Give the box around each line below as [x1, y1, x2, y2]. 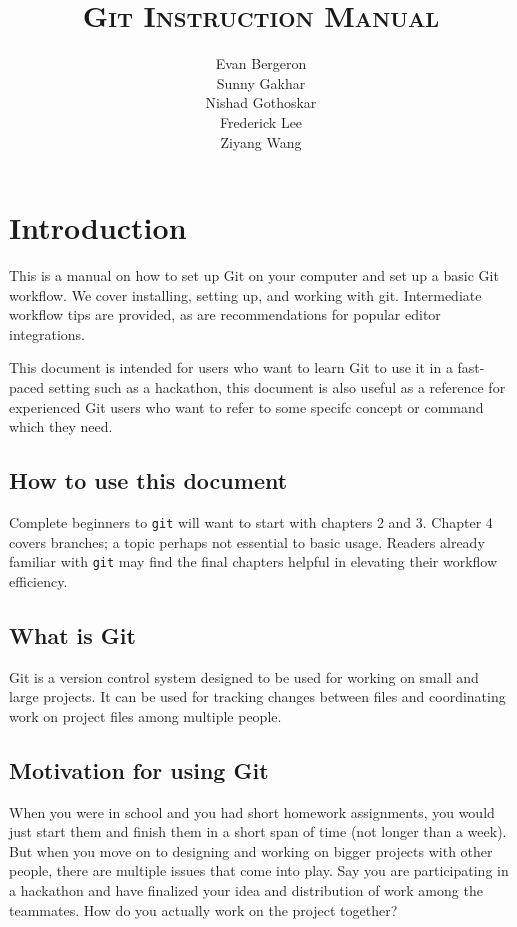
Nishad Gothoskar [205, 92, 317, 113]
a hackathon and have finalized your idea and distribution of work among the [9, 880, 483, 901]
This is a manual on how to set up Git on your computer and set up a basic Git [9, 265, 499, 286]
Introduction [9, 207, 187, 248]
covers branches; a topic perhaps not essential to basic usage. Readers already [9, 531, 485, 552]
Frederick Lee [219, 111, 303, 132]
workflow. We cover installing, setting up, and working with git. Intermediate [9, 284, 482, 305]
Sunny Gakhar [216, 72, 306, 93]
